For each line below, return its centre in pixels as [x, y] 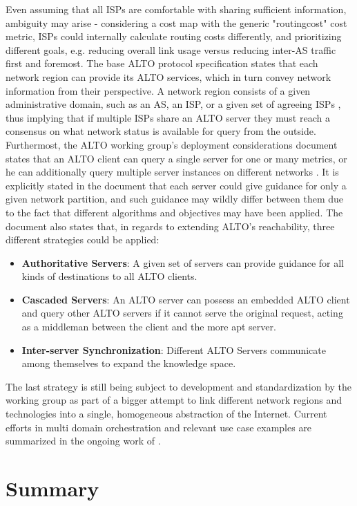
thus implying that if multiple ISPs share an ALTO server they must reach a [168, 117]
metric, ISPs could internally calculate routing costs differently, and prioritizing [174, 36]
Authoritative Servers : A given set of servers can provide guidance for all [183, 262]
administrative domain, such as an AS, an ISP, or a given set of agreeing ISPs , [173, 104]
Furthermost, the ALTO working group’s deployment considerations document [172, 144]
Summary [52, 488]
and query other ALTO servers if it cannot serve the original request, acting [182, 313]
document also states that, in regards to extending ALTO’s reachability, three [170, 226]
